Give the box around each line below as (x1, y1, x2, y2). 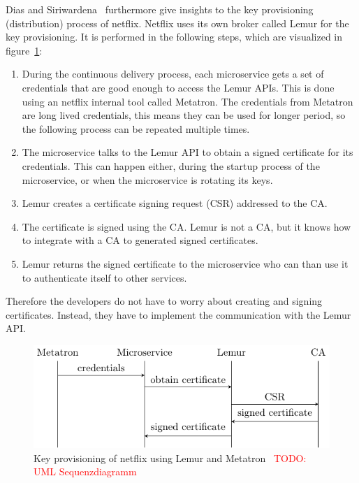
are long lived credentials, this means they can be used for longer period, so (22, 108, 346, 122)
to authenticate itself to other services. (22, 270, 187, 284)
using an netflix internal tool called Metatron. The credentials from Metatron (22, 94, 353, 108)
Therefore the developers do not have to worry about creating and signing (6, 294, 323, 308)
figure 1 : (6, 43, 43, 57)
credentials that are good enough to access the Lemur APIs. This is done (22, 80, 335, 94)
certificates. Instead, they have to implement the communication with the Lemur (6, 307, 351, 322)
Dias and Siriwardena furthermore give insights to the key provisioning (6, 2, 314, 16)
